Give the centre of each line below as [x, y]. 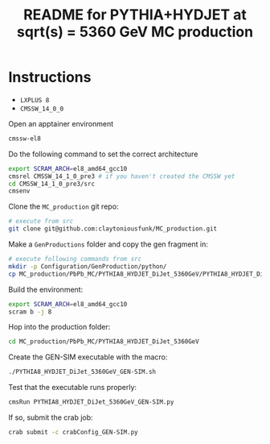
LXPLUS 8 [35, 100]
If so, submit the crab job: [51, 417]
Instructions [50, 77]
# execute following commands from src [75, 259]
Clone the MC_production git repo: [63, 206]
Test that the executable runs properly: [73, 388]
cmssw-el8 [25, 139]
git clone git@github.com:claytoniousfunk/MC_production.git [113, 229]
